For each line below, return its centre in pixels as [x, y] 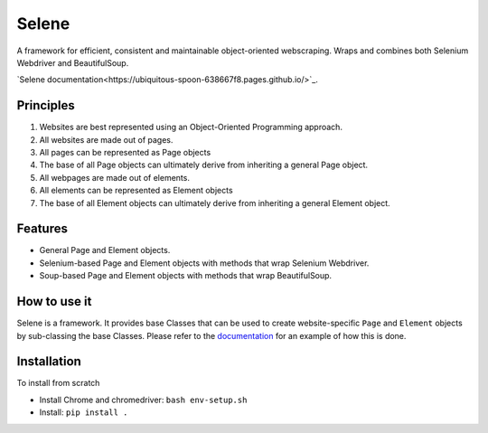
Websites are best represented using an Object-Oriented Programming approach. [191, 127]
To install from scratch [58, 383]
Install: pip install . [84, 412]
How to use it [54, 301]
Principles [46, 105]
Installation [49, 362]
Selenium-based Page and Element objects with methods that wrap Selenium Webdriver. [204, 263]
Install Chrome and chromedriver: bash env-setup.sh [143, 400]
